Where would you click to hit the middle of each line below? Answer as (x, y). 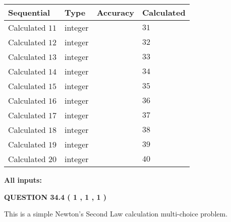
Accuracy (115, 12)
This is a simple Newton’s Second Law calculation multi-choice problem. (116, 214)
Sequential (29, 12)
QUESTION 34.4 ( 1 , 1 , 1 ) (55, 197)
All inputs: (23, 180)
